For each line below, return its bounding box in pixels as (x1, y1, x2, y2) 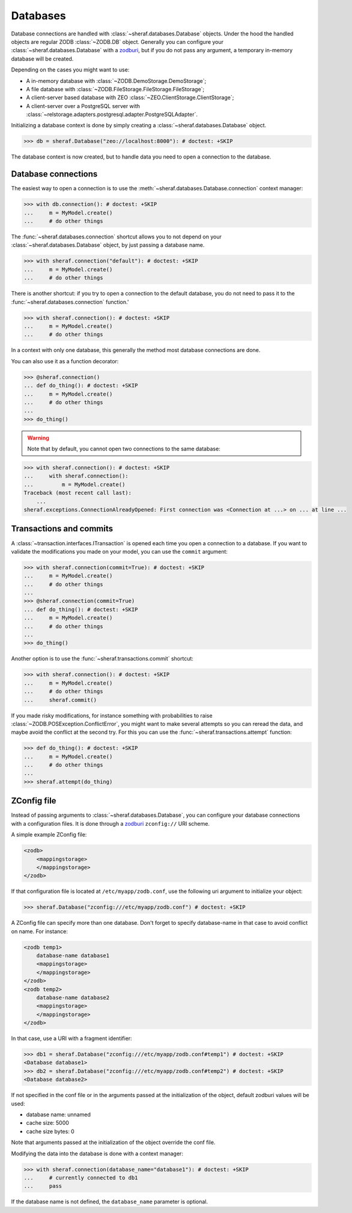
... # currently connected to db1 (23, 1174, 138, 1181)
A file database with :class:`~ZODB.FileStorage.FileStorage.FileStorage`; (26, 85, 205, 92)
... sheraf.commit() (23, 697, 97, 703)
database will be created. (11, 55, 74, 62)
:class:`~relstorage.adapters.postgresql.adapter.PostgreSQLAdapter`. (26, 111, 198, 118)
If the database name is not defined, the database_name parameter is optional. (11, 1198, 208, 1205)
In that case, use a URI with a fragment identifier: (11, 1035, 132, 1042)
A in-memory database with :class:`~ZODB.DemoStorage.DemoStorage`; (26, 77, 207, 84)
